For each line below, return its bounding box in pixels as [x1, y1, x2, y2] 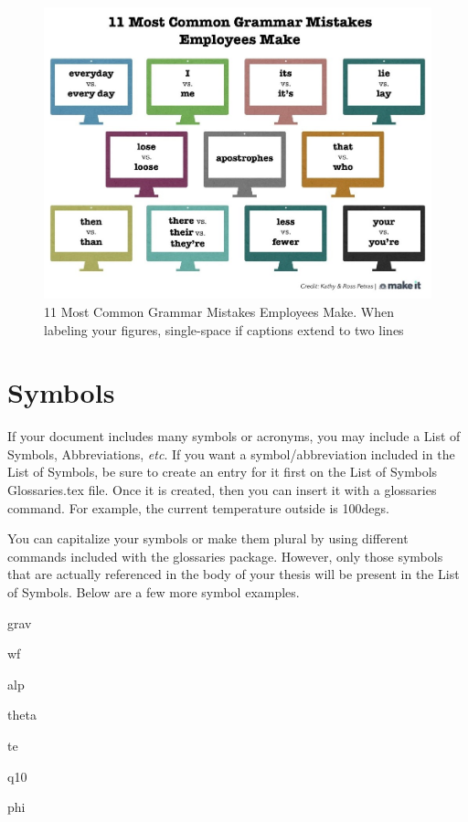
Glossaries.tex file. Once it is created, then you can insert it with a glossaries [7, 480, 437, 500]
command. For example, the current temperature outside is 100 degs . [7, 498, 389, 517]
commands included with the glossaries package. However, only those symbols [7, 546, 443, 565]
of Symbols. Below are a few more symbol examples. [7, 583, 300, 602]
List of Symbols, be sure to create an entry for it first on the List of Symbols [7, 462, 438, 481]
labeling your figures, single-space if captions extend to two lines [44, 320, 404, 339]
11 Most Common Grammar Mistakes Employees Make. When [44, 301, 394, 321]
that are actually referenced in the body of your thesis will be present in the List [7, 564, 460, 584]
